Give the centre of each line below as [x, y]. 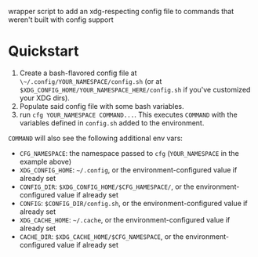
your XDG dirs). [45, 98]
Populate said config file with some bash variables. [102, 106]
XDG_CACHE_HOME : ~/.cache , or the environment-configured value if [125, 219]
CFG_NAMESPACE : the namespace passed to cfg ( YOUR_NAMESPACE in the [129, 153]
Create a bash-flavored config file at [78, 73]
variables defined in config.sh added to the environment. [112, 123]
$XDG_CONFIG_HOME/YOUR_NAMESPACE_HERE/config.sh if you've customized [135, 89]
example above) [45, 161]
